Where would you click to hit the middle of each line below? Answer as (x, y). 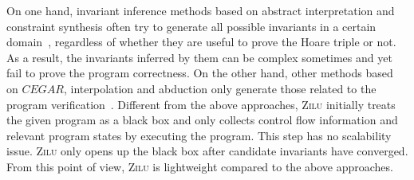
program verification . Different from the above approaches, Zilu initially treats (201, 104)
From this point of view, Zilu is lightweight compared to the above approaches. (200, 166)
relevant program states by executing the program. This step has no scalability (199, 135)
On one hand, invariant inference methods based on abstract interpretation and (201, 10)
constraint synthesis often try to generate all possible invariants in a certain (191, 26)
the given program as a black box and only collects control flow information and (202, 120)
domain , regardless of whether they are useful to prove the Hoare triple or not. (201, 42)
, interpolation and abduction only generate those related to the (220, 88)
